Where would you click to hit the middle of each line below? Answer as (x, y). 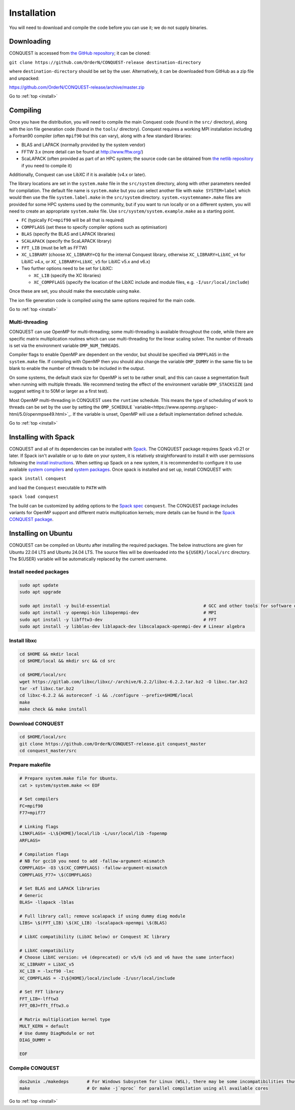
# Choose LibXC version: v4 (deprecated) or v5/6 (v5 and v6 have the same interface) (127, 957)
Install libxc (23, 641)
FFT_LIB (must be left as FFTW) (54, 247)
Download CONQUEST (36, 723)
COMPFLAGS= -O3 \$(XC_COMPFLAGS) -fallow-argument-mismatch (93, 868)
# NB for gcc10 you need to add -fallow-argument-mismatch (92, 861)
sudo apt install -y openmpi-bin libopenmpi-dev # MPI (118, 613)
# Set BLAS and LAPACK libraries (60, 889)
